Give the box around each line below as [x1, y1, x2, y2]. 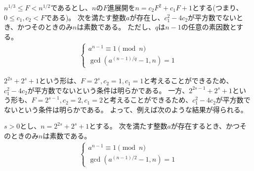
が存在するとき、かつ [170, 121, 240, 131]
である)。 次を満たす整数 [45, 12, 127, 22]
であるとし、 [50, 2, 92, 12]
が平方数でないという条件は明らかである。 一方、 [27, 85, 189, 95]
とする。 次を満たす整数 [89, 121, 168, 131]
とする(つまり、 [192, 2, 243, 12]
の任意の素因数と [181, 22, 237, 32]
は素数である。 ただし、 [77, 22, 155, 32]
